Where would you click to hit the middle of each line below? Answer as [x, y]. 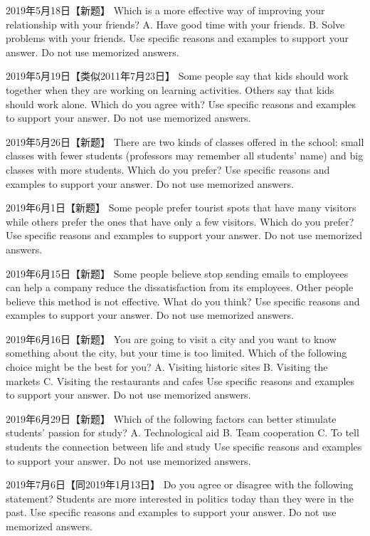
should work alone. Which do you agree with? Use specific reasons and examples [181, 104]
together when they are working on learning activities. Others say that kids [170, 89]
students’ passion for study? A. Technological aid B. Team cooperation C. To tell [183, 432]
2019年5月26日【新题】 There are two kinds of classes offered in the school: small [185, 141]
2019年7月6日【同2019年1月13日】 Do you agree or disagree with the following [180, 484]
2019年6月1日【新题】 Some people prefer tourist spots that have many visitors [181, 207]
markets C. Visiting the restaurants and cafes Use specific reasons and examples [180, 380]
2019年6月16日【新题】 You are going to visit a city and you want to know [171, 338]
